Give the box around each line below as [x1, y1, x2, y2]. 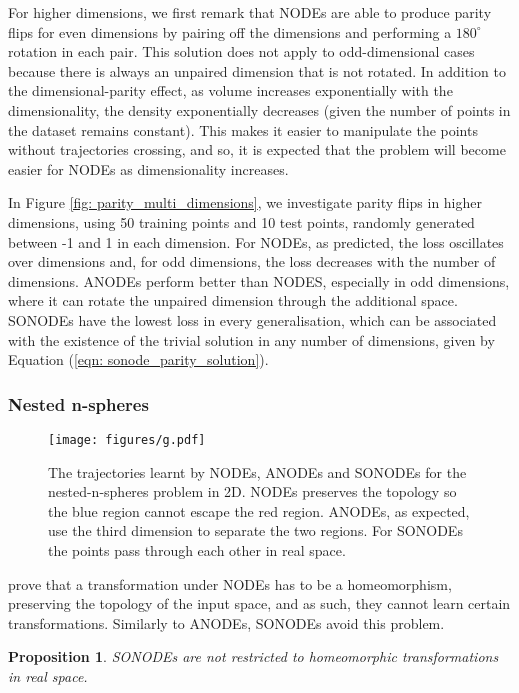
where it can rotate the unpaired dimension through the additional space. [8, 290, 458, 311]
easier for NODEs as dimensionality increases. [8, 158, 289, 179]
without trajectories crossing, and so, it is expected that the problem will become [8, 139, 506, 160]
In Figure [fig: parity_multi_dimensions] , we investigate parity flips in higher [8, 192, 482, 213]
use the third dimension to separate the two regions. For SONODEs [48, 520, 463, 541]
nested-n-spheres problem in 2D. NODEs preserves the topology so [48, 481, 457, 502]
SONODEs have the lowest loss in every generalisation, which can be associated [8, 309, 497, 330]
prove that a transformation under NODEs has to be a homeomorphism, [8, 573, 452, 594]
